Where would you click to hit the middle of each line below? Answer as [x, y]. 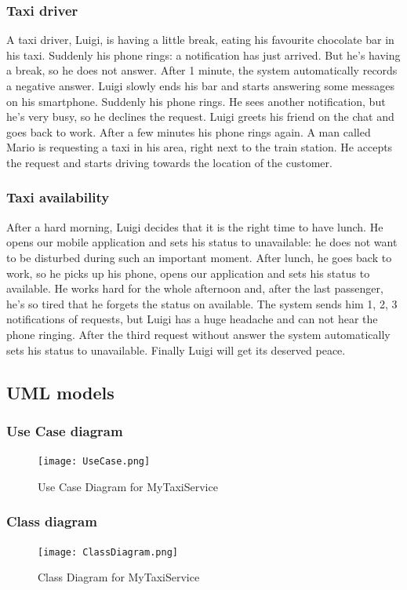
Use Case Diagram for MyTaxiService [128, 486]
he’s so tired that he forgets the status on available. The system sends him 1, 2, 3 [202, 303]
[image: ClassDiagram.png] [108, 552]
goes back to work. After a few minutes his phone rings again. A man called [189, 131]
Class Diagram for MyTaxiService [119, 577]
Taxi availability [58, 197]
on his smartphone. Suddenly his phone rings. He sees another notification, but [196, 101]
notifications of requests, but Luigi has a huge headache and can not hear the [192, 319]
